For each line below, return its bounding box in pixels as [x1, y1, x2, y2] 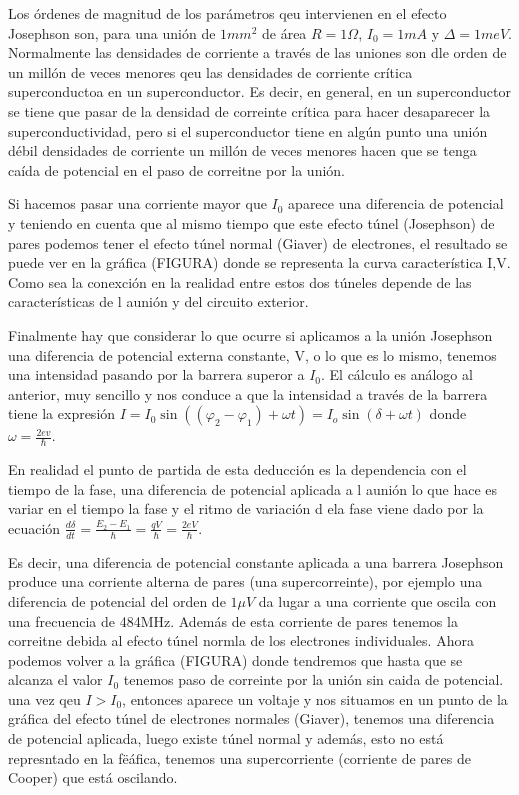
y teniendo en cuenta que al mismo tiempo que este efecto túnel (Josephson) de [8, 212, 495, 233]
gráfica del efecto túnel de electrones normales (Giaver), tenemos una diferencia [8, 708, 495, 729]
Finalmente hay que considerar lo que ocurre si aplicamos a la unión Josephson [8, 324, 493, 345]
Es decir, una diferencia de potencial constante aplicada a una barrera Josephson [8, 551, 504, 572]
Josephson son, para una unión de [8, 22, 216, 43]
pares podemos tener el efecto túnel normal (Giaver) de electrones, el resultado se [8, 232, 508, 253]
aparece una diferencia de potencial [288, 193, 504, 214]
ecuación [8, 517, 61, 538]
